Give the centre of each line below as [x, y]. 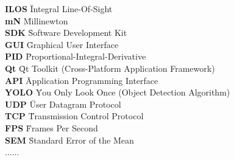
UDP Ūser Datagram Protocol [63, 104]
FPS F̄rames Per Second [51, 127]
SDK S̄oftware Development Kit [66, 33]
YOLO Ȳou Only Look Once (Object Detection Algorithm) [118, 92]
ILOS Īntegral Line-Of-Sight [59, 9]
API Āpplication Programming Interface [82, 80]
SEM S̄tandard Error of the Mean [69, 140]
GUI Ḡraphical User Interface [62, 44]
